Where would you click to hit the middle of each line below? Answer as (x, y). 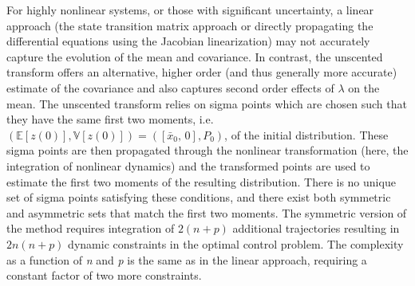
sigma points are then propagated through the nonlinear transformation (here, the (207, 150)
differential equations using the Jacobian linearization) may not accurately (188, 41)
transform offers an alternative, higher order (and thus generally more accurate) (202, 72)
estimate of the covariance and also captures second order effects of (170, 87)
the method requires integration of (91, 228)
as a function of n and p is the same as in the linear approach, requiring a (187, 259)
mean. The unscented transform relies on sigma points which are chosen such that (207, 103)
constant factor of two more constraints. (104, 275)
